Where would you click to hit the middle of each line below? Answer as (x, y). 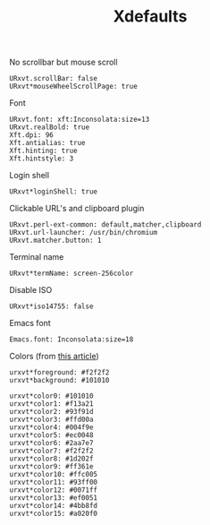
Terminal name (37, 257)
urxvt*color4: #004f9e (51, 427)
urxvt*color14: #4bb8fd (54, 506)
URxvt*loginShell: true (54, 192)
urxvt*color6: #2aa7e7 (51, 443)
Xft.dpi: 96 (31, 135)
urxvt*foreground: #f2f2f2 (59, 373)
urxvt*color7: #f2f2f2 (51, 451)
